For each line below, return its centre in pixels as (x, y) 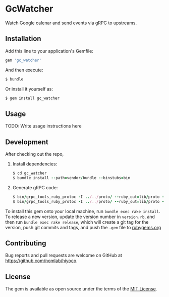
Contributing (26, 243)
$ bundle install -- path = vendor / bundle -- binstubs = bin (71, 178)
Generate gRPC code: (35, 187)
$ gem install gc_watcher (32, 98)
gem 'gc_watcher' (23, 60)
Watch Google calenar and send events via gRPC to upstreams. (71, 23)
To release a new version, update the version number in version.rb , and (80, 217)
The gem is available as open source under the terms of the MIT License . (81, 289)
